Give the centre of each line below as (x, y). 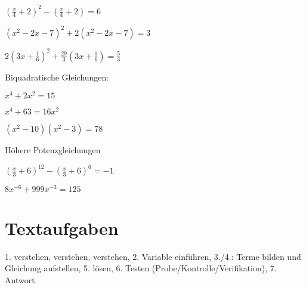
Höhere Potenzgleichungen (53, 150)
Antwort (20, 279)
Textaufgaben (62, 227)
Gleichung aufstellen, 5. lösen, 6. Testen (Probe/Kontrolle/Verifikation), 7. (141, 268)
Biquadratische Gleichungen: (57, 77)
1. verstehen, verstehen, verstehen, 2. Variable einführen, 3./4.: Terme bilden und (153, 256)
